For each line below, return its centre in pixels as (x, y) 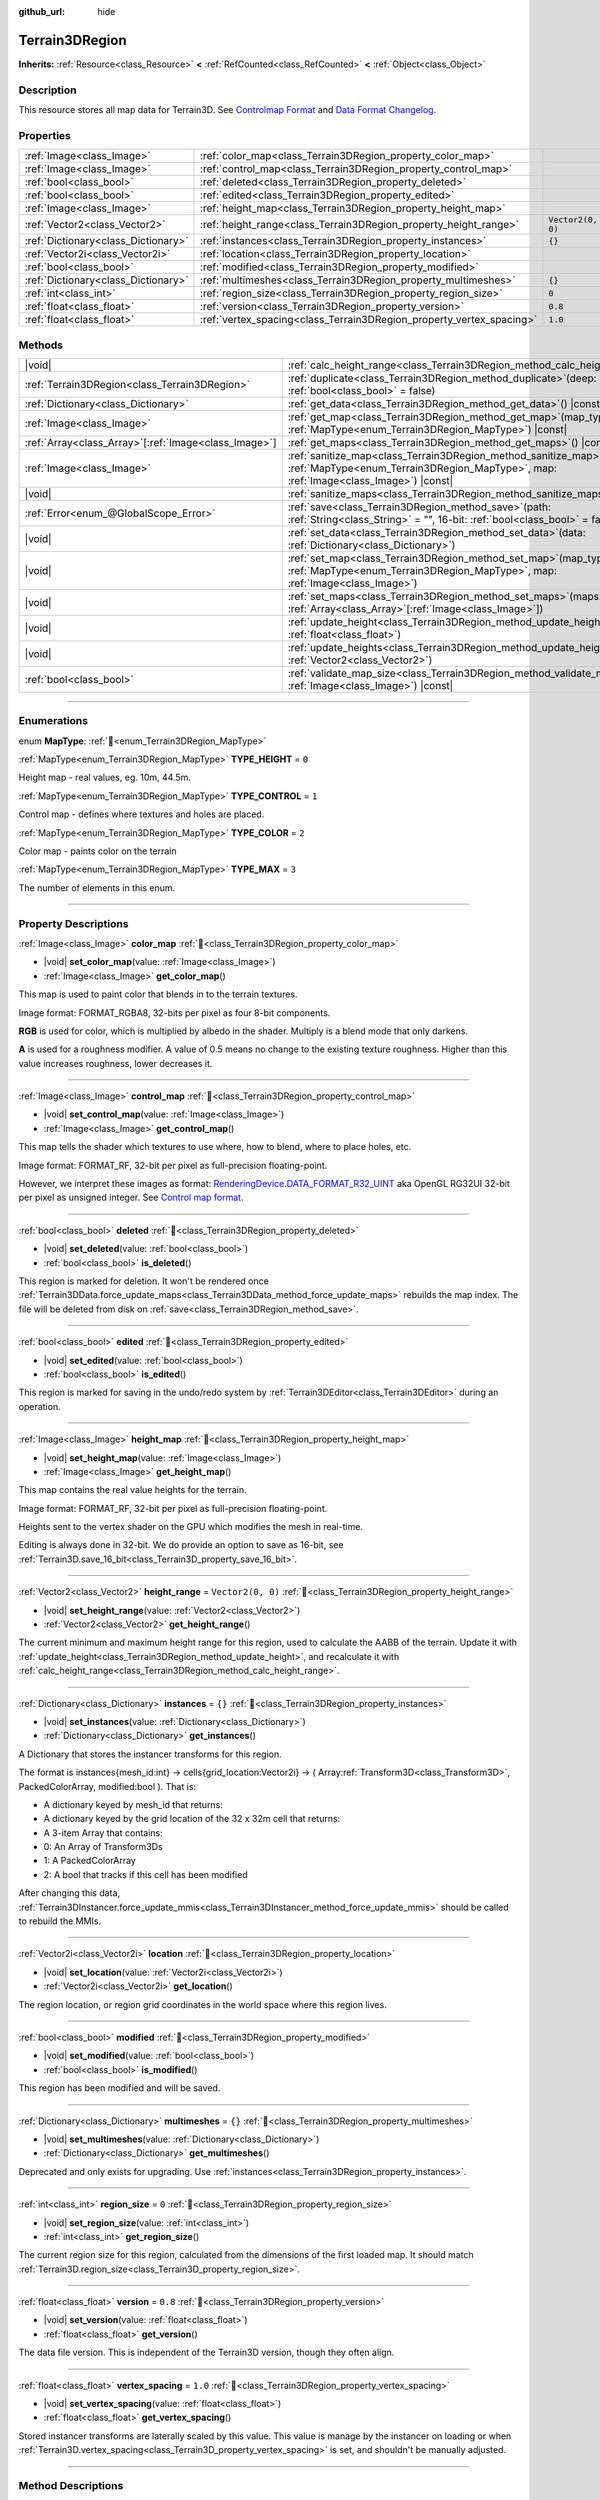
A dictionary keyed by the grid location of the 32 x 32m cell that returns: (192, 1819)
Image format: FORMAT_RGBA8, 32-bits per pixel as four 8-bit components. (174, 1012)
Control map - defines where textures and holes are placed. (141, 814)
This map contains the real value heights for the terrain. (132, 1490)
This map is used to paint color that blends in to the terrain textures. (158, 994)
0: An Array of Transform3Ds (103, 1847)
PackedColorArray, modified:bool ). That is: (107, 1786)
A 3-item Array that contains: (103, 1832)
